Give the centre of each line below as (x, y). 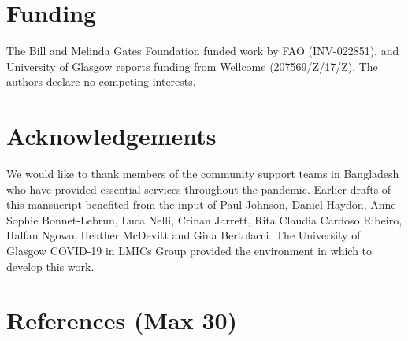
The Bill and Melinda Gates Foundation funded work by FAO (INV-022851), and (203, 51)
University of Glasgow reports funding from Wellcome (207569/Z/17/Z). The (192, 66)
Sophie (22, 219)
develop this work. (50, 266)
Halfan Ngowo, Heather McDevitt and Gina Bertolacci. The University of (184, 235)
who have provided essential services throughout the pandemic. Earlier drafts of (199, 189)
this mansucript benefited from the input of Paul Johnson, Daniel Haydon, (187, 204)
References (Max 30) (122, 320)
